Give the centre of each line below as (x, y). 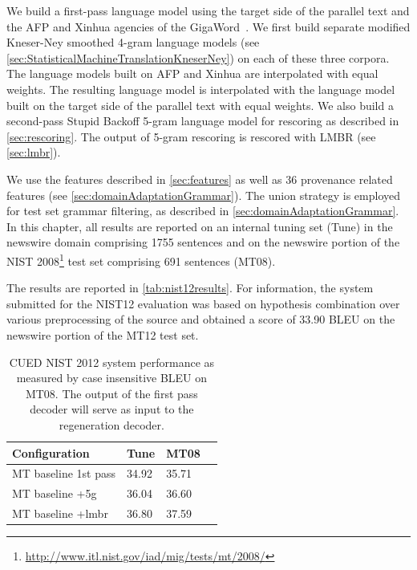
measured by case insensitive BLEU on (112, 378)
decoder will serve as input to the (112, 409)
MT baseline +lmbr (60, 513)
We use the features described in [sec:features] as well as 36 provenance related (200, 179)
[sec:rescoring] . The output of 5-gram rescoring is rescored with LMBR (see (191, 136)
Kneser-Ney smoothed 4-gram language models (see (133, 42)
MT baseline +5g (55, 493)
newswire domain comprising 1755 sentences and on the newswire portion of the (203, 242)
